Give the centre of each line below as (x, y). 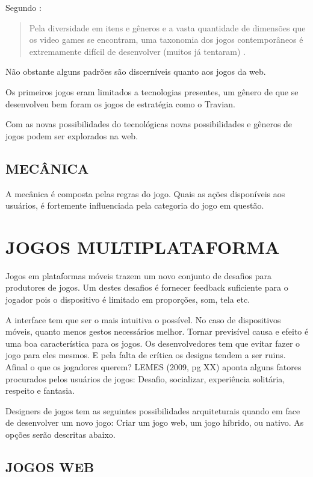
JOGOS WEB (50, 466)
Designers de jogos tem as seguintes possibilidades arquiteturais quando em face (153, 410)
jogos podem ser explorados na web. (72, 135)
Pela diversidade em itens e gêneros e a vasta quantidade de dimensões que (167, 27)
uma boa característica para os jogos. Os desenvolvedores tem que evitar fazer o (153, 343)
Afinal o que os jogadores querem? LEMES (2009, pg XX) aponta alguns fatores (153, 367)
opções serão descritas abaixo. (60, 434)
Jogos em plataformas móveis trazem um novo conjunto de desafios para (139, 275)
